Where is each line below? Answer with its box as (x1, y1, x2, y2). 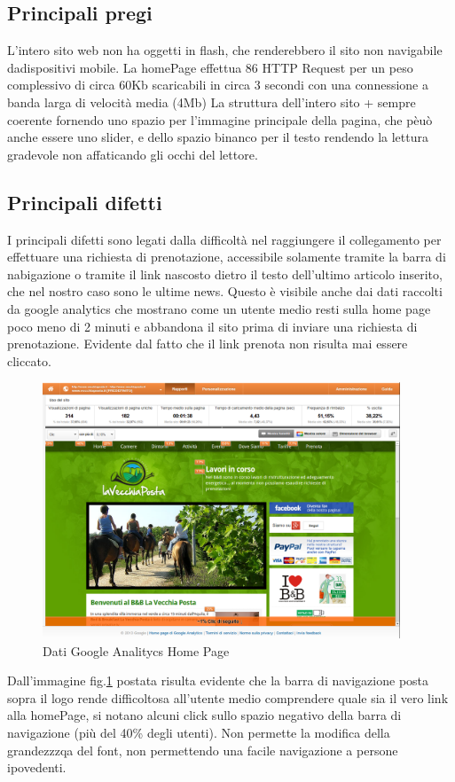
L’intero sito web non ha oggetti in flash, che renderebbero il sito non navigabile (7, 41, 443, 59)
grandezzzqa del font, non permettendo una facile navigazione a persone (7, 740, 398, 759)
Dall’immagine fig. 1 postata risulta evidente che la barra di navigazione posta (7, 671, 429, 690)
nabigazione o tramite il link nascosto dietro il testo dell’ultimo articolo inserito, (7, 264, 443, 283)
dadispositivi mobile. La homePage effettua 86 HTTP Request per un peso (7, 58, 413, 76)
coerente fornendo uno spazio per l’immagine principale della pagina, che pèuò (7, 110, 433, 129)
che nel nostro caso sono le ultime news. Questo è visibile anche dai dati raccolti (7, 282, 443, 301)
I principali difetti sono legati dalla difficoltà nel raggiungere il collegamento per (7, 230, 442, 248)
